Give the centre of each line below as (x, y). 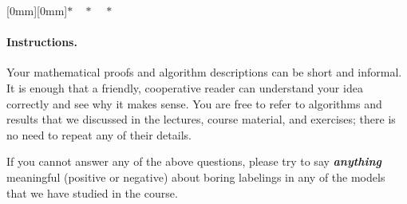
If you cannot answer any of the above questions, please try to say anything (194, 161)
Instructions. (42, 42)
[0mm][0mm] (37, 10)
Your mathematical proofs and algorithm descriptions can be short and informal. (204, 72)
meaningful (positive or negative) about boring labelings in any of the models (196, 177)
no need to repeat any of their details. (99, 134)
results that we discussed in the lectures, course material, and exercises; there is (201, 119)
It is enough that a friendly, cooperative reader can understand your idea (185, 87)
